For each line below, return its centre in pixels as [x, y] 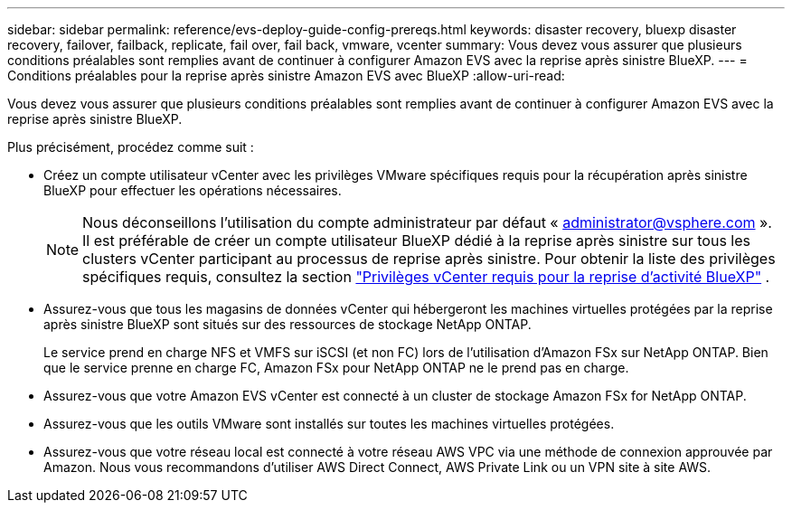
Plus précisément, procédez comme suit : [131, 147]
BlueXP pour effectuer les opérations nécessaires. [193, 190]
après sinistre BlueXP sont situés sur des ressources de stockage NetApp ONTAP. [288, 324]
